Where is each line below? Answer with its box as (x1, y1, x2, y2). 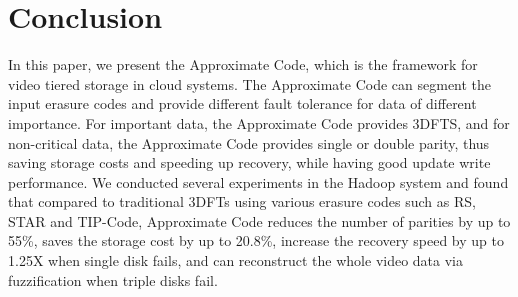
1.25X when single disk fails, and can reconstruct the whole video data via (8, 250, 463, 271)
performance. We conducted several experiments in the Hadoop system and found (8, 171, 509, 192)
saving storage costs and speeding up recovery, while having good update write (8, 152, 491, 173)
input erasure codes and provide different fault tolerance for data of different (8, 93, 477, 114)
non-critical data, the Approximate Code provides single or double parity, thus (8, 132, 490, 153)
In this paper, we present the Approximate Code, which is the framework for (8, 54, 478, 75)
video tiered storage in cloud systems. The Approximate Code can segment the (8, 73, 492, 94)
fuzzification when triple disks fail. (8, 269, 218, 290)
